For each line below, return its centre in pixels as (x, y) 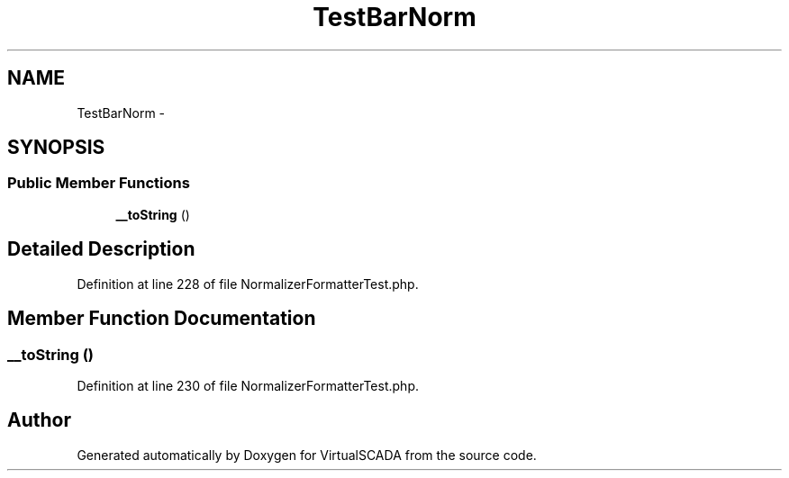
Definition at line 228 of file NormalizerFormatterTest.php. (248, 284)
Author (39, 420)
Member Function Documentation (162, 319)
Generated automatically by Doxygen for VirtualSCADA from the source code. (307, 455)
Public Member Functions (99, 183)
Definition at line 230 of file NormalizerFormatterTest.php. (248, 385)
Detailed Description (101, 249)
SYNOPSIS (56, 148)
